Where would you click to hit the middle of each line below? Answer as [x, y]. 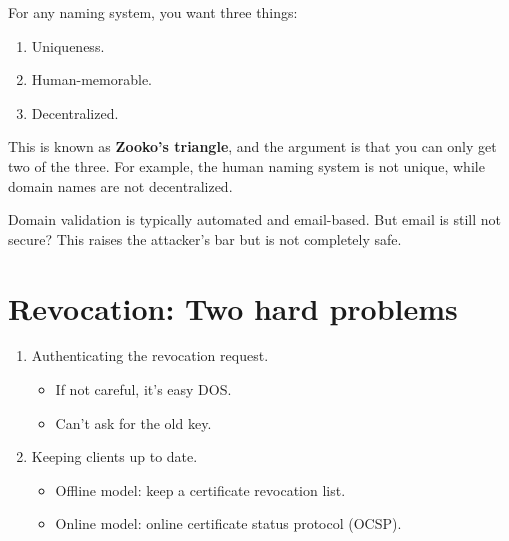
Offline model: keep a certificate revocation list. [200, 489]
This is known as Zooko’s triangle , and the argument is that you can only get [252, 146]
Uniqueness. [68, 45]
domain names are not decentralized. [120, 185]
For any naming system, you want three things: [153, 12]
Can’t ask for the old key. [133, 422]
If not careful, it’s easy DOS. [143, 389]
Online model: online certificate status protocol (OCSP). [228, 523]
